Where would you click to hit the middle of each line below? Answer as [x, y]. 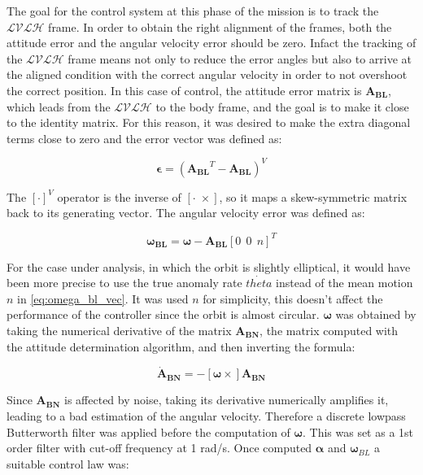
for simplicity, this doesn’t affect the [293, 298]
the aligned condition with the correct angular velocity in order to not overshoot [207, 74]
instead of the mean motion [345, 283]
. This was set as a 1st [358, 431]
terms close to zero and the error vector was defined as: [144, 138]
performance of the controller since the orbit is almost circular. [163, 314]
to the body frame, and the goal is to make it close [282, 106]
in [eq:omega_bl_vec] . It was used [103, 298]
